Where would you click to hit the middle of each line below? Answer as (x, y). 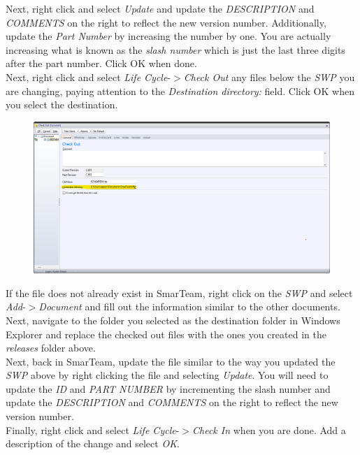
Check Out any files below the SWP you (269, 77)
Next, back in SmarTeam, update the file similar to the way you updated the (171, 361)
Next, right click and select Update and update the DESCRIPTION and (160, 8)
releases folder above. (51, 348)
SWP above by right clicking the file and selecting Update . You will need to (167, 375)
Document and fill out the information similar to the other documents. (189, 306)
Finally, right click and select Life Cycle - (93, 429)
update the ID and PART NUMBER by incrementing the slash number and (168, 388)
